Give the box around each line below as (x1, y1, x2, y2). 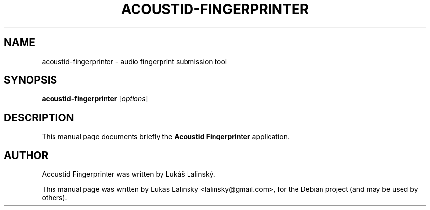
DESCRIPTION (4, 111, 74, 124)
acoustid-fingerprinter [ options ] (42, 94, 148, 103)
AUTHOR (4, 149, 49, 162)
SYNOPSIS (4, 74, 57, 87)
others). (42, 193, 67, 202)
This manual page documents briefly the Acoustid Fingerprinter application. (42, 132, 290, 141)
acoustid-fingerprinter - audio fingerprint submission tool (42, 57, 227, 66)
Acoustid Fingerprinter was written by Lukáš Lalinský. (42, 170, 215, 179)
